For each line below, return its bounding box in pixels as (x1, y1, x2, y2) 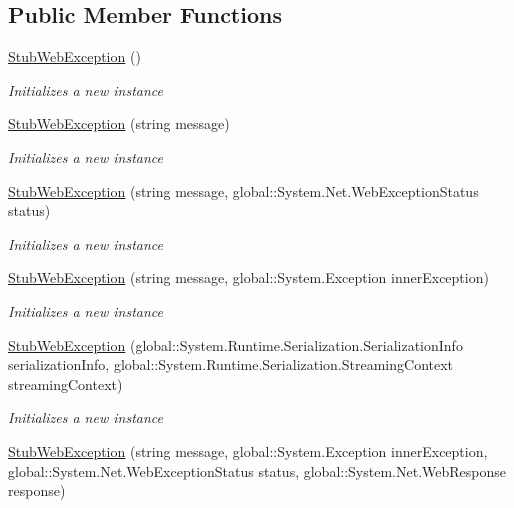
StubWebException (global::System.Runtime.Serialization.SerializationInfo (8, 334, 463, 355)
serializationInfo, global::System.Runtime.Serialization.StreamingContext (8, 354, 454, 375)
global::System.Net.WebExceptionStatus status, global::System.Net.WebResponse (8, 460, 506, 481)
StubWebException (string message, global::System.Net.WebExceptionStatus (8, 180, 479, 201)
